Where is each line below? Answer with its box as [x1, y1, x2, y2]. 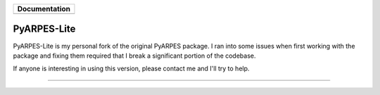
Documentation [17, 4, 70, 13]
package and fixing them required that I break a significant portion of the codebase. [13, 51, 256, 60]
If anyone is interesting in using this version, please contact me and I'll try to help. [13, 64, 250, 73]
